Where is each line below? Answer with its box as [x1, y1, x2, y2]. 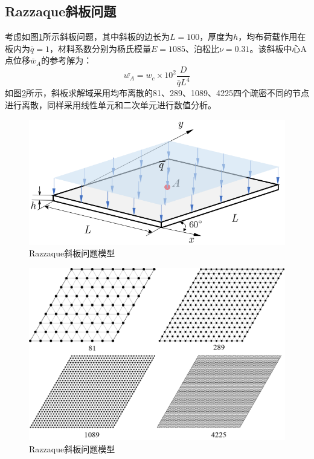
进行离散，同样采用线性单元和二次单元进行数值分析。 [5, 98, 216, 111]
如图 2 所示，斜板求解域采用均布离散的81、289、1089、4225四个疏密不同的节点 [5, 86, 309, 99]
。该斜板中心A [249, 42, 307, 54]
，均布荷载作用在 [238, 30, 306, 43]
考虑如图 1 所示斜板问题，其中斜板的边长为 [5, 30, 170, 43]
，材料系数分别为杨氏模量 [49, 42, 151, 54]
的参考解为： [41, 54, 92, 67]
